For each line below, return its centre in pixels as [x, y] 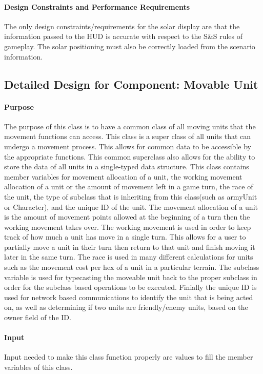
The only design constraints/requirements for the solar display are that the [122, 26]
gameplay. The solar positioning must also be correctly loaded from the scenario [130, 46]
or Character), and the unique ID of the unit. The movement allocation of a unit [131, 206]
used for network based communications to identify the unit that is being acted [129, 297]
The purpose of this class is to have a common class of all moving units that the [130, 126]
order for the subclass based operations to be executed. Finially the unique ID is [130, 287]
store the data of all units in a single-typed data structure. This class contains [127, 166]
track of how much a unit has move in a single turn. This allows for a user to [125, 237]
